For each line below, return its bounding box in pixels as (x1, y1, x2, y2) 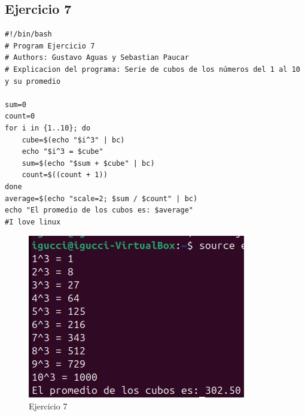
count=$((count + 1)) (22, 171, 108, 180)
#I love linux (5, 217, 61, 226)
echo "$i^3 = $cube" (22, 147, 103, 156)
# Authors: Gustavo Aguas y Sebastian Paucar (5, 53, 189, 62)
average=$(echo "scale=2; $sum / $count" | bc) (5, 194, 198, 203)
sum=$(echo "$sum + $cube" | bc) (22, 159, 155, 168)
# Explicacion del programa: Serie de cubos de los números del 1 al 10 (5, 65, 300, 74)
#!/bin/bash (5, 30, 52, 39)
